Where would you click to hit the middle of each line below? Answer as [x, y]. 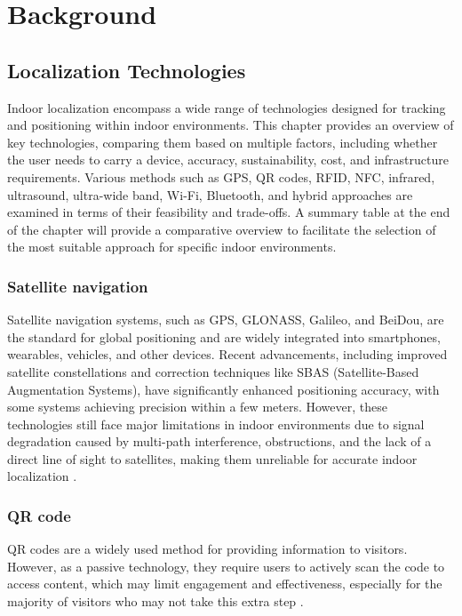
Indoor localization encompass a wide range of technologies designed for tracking [227, 107]
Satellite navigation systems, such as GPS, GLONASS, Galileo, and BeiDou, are [226, 320]
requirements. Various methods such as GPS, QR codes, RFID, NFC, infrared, [221, 176]
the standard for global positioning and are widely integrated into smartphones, [224, 336]
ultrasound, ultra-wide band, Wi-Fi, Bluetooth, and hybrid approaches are [210, 194]
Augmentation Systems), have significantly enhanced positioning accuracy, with [223, 389]
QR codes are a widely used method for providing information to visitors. [207, 549]
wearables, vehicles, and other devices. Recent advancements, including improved [227, 354]
